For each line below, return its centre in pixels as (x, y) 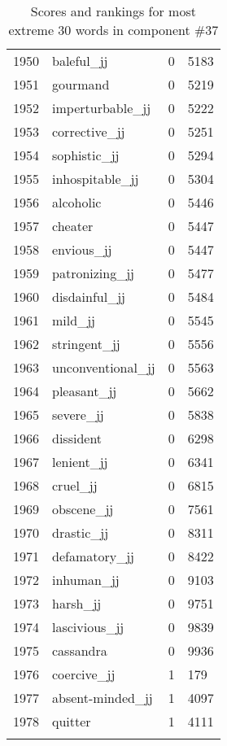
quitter (72, 721)
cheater (73, 226)
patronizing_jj (93, 273)
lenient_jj (80, 462)
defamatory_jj (93, 556)
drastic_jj (81, 532)
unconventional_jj (104, 367)
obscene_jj (83, 509)
